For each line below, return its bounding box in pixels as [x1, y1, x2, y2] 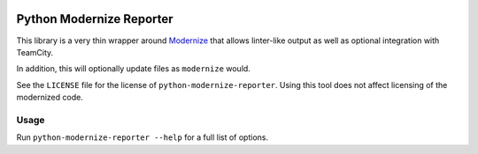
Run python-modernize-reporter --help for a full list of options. [16, 132, 269, 143]
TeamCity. [16, 47, 54, 57]
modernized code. [16, 92, 83, 103]
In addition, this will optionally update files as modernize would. [16, 63, 251, 74]
